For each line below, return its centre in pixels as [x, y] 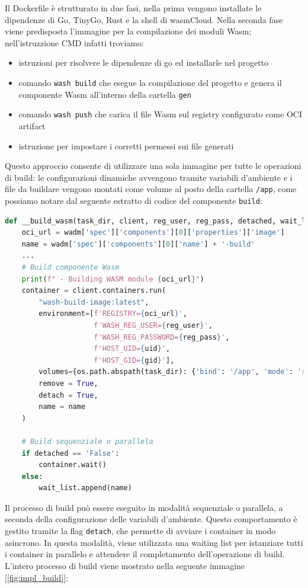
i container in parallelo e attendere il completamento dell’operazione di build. [145, 554]
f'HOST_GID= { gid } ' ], [134, 360]
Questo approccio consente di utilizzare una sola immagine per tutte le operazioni [153, 166]
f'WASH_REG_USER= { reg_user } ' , [153, 325]
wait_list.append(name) [85, 488]
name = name [62, 407]
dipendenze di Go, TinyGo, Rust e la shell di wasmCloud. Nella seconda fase [144, 19]
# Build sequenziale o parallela [87, 441]
